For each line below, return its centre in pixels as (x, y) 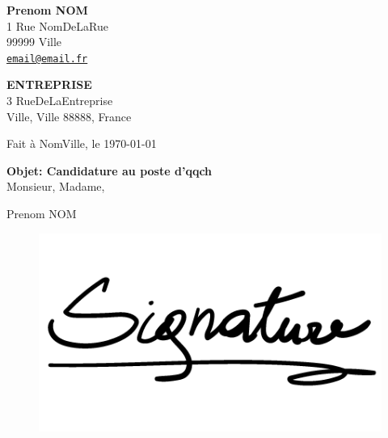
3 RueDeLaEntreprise (60, 101)
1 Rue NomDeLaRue (57, 25)
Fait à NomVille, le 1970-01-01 (82, 143)
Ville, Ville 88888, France (69, 116)
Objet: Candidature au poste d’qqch (110, 170)
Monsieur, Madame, (56, 186)
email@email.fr (47, 59)
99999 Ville (34, 42)
